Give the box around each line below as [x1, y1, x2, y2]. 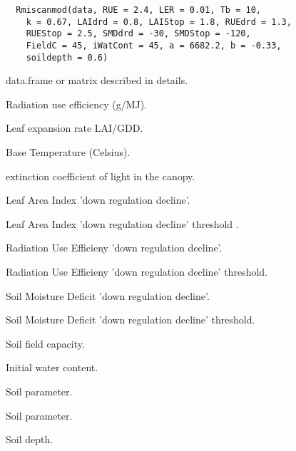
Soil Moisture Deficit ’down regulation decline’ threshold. [6, 312, 255, 327]
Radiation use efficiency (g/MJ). [6, 96, 148, 111]
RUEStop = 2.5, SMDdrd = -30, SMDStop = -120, [26, 28, 251, 39]
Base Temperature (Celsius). [6, 145, 131, 160]
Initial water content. [6, 360, 98, 375]
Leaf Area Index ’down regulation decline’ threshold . [6, 216, 239, 231]
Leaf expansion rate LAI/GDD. [6, 120, 143, 135]
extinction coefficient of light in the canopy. [6, 168, 195, 183]
